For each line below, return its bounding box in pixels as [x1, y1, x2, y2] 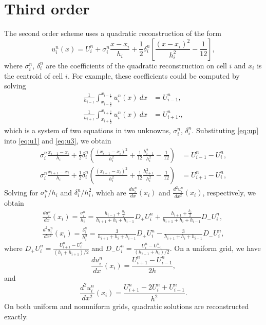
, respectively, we [202, 187, 256, 197]
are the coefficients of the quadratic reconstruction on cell [46, 60, 227, 70]
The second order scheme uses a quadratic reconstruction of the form [4, 28, 221, 39]
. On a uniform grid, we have [169, 242, 261, 253]
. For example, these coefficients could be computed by [67, 70, 240, 81]
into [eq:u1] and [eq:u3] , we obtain [4, 135, 111, 146]
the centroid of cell [4, 70, 63, 81]
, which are [91, 187, 126, 197]
